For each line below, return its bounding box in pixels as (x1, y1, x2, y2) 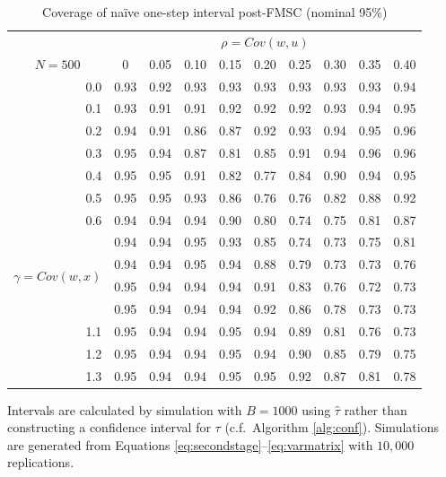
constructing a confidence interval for (7, 418, 211, 437)
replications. (7, 453, 74, 472)
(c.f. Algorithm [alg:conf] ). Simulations (224, 418, 439, 437)
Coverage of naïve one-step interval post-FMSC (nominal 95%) (42, 3, 388, 21)
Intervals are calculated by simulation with (7, 400, 242, 419)
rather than (344, 400, 407, 419)
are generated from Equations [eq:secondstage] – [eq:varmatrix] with (7, 435, 373, 454)
